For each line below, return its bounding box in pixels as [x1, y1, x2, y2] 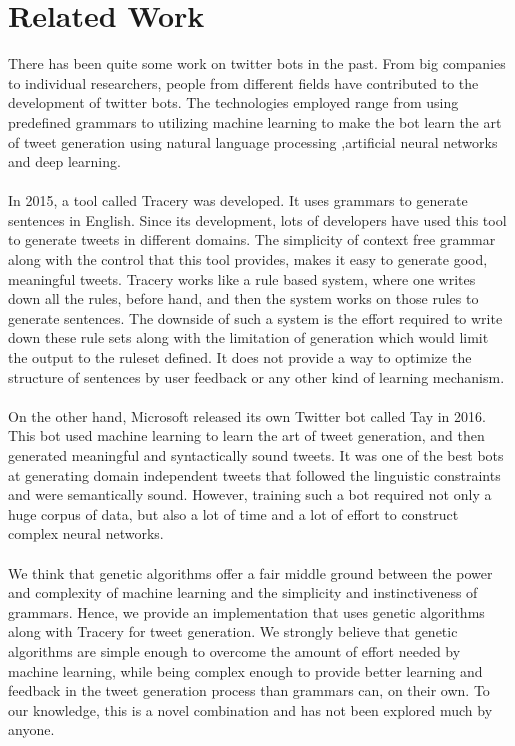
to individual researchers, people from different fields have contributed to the [8, 72, 479, 93]
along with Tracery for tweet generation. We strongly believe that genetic [8, 621, 458, 642]
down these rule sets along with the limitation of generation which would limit [8, 327, 489, 348]
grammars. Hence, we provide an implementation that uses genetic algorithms [8, 601, 485, 622]
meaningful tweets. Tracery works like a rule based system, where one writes [8, 268, 476, 289]
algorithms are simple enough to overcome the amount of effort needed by [8, 640, 461, 661]
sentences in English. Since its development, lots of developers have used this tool [8, 209, 507, 230]
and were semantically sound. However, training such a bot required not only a [8, 484, 492, 505]
